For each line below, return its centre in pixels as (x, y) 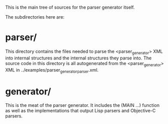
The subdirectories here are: (35, 17)
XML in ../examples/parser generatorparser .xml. (52, 70)
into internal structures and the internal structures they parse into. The (78, 58)
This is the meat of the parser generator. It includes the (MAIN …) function (82, 105)
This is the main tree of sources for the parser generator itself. (70, 7)
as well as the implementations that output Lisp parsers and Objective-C (80, 111)
